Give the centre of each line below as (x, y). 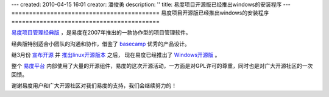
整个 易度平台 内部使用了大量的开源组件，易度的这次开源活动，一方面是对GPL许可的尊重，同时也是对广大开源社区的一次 (162, 66)
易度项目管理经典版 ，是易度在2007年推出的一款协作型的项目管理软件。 (101, 33)
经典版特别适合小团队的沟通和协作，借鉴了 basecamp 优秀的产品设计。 (101, 44)
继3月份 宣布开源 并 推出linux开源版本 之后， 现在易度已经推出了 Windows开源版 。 (116, 55)
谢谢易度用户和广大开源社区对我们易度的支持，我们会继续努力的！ (94, 85)
